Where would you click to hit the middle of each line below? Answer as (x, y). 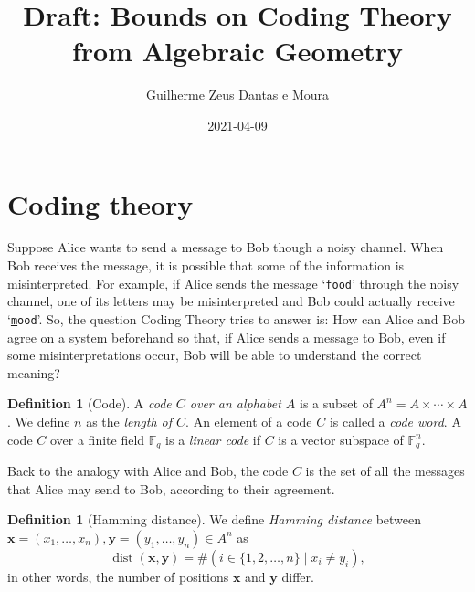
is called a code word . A (395, 421)
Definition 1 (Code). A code (90, 403)
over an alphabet (235, 403)
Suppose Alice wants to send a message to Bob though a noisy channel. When (226, 247)
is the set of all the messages (385, 470)
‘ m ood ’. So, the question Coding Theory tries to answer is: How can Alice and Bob (236, 318)
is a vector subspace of (341, 439)
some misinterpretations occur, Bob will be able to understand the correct (215, 355)
